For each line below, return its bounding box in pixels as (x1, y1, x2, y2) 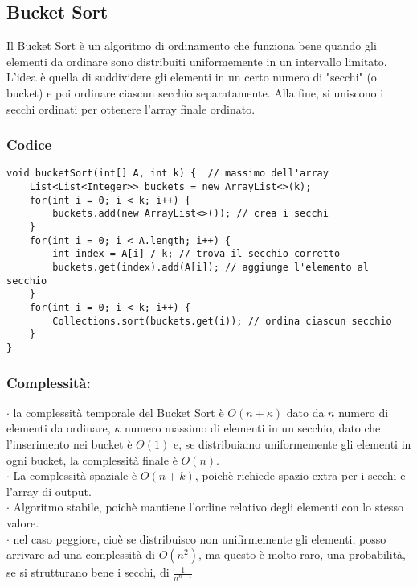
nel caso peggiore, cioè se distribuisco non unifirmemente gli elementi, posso (13, 530, 386, 547)
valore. (6, 514, 39, 531)
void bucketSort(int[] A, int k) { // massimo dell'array (6, 167, 329, 180)
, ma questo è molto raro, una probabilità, (198, 546, 406, 563)
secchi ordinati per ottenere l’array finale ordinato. (6, 100, 256, 117)
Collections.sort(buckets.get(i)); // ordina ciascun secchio (52, 315, 392, 327)
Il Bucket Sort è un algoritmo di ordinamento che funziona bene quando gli (6, 37, 377, 54)
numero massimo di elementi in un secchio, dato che (124, 420, 381, 436)
